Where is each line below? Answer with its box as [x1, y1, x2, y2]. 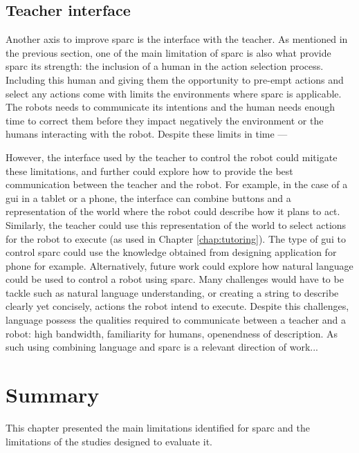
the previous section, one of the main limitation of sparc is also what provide [6, 45, 331, 59]
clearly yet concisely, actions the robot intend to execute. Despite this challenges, [6, 299, 349, 313]
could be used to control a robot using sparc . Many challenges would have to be [6, 272, 344, 286]
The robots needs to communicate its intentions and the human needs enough [6, 100, 335, 114]
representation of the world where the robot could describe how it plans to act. [6, 204, 340, 219]
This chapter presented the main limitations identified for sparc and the [6, 420, 310, 434]
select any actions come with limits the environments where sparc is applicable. [6, 86, 342, 100]
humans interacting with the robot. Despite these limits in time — [6, 127, 288, 141]
